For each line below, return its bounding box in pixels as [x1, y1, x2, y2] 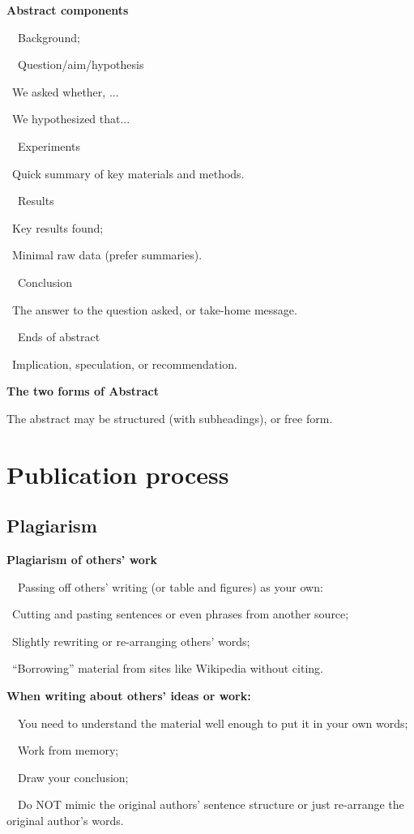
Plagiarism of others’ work [6, 551, 158, 568]
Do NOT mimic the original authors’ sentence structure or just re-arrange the [17, 796, 404, 813]
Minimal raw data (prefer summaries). [11, 246, 203, 263]
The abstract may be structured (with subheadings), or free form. [6, 409, 333, 426]
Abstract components [6, 2, 129, 18]
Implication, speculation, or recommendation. [11, 355, 237, 372]
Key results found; [11, 219, 104, 236]
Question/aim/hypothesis [17, 56, 144, 73]
